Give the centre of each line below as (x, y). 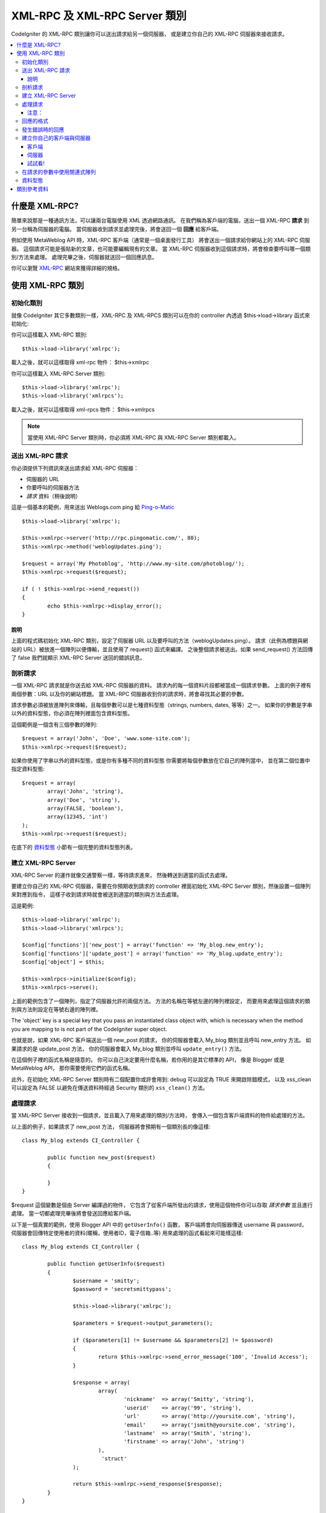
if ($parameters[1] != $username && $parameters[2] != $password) (173, 1340)
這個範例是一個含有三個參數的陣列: (54, 724)
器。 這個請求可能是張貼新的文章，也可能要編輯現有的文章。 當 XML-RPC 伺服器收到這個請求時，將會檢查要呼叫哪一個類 (161, 249)
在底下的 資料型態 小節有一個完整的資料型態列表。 (73, 847)
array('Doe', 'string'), (84, 800)
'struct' (114, 1459)
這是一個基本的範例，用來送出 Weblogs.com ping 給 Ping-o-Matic (93, 507)
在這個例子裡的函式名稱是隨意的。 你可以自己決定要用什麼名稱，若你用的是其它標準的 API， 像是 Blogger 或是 (148, 1060)
